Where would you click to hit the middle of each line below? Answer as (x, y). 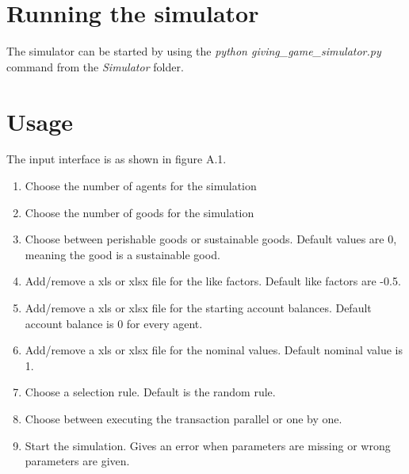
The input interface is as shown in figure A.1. (117, 159)
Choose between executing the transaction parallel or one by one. (183, 418)
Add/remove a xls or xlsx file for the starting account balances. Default (198, 308)
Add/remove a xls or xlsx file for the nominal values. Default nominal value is (214, 350)
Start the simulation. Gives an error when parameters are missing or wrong (208, 445)
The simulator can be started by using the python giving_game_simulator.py (194, 51)
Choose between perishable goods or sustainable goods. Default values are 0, (211, 239)
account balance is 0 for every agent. (114, 323)
